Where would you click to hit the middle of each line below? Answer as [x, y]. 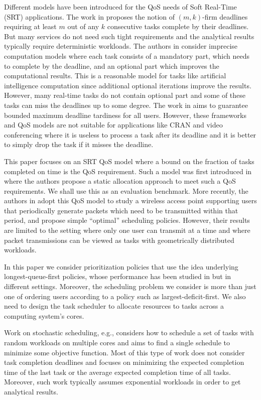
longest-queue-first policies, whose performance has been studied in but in [118, 276]
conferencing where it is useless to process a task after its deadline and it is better [130, 134]
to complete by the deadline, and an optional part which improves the [112, 65]
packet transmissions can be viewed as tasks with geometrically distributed [119, 240]
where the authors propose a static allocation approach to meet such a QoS [120, 181]
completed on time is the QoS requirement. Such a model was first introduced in [128, 171]
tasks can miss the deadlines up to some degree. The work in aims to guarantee [126, 105]
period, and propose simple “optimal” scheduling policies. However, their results [127, 220]
